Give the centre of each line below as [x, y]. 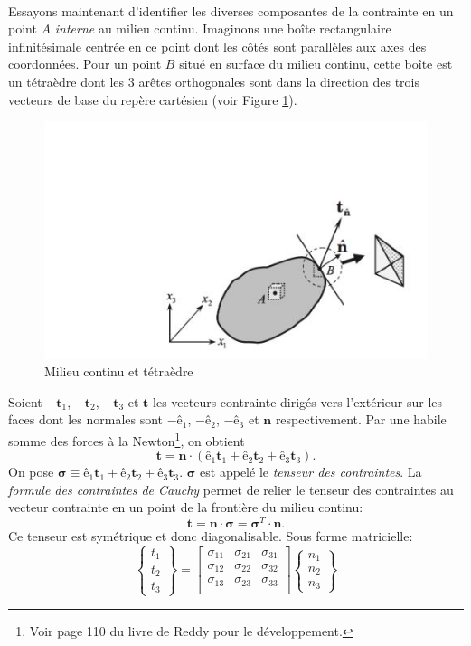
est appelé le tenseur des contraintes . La [311, 472]
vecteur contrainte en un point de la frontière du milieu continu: [186, 507]
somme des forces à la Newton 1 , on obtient [127, 439]
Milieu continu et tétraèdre [119, 371]
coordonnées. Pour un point [85, 64]
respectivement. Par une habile [361, 419]
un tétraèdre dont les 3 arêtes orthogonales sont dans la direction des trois [214, 81]
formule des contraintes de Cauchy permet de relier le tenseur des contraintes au [231, 489]
